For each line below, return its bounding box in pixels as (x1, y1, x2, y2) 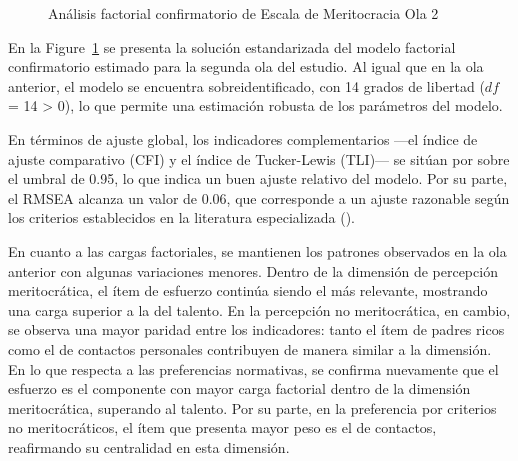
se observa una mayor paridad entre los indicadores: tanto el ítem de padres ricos (8, 319, 505, 340)
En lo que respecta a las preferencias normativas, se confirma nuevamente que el (8, 358, 499, 379)
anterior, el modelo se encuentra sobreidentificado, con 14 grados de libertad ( (8, 75, 485, 96)
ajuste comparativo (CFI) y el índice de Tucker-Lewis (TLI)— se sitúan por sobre (8, 148, 510, 169)
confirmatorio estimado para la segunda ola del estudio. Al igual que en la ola (8, 56, 484, 77)
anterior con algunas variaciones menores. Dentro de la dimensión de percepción (8, 260, 498, 281)
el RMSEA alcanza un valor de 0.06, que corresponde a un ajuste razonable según (8, 187, 510, 208)
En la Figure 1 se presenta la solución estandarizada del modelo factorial (8, 36, 456, 57)
